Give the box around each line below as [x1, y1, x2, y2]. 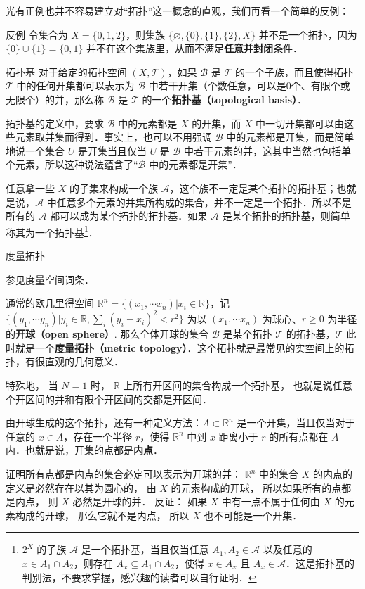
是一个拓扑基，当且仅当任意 [81, 542, 209, 557]
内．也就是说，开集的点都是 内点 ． [6, 443, 163, 457]
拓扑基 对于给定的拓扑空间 [6, 64, 127, 79]
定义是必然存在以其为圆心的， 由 [6, 480, 157, 495]
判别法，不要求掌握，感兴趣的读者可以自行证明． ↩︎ [22, 569, 257, 584]
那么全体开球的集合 [120, 327, 209, 341]
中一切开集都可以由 [255, 115, 345, 130]
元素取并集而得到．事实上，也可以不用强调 [15, 129, 212, 144]
